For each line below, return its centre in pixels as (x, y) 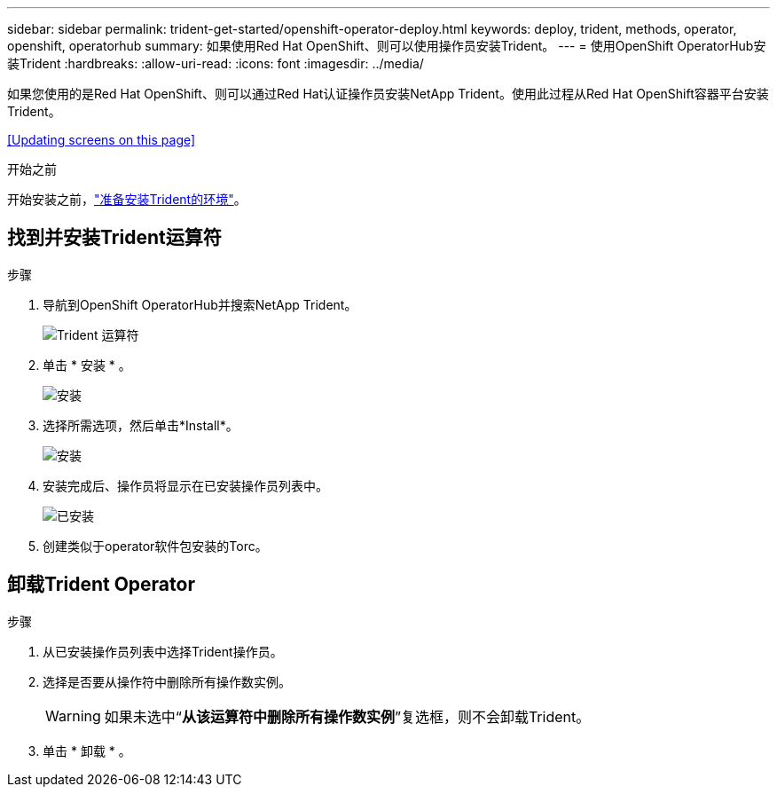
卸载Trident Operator (101, 585)
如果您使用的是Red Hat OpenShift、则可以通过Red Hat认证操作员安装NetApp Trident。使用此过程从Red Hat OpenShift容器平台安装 (388, 94)
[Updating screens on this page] (102, 140)
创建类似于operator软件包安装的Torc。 (155, 546)
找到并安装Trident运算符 (114, 238)
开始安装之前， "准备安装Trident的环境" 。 (127, 199)
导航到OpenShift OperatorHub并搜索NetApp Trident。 (200, 304)
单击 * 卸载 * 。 (87, 751)
